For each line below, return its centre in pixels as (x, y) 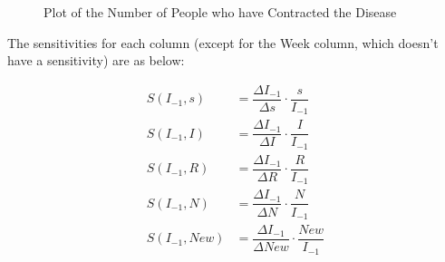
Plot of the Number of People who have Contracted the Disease (220, 12)
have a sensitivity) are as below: (96, 60)
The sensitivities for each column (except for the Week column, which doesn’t (223, 42)
